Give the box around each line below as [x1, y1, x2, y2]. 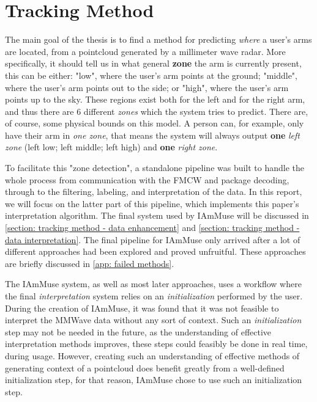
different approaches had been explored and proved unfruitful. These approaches [5, 245, 306, 258]
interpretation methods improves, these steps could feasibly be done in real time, [5, 337, 308, 350]
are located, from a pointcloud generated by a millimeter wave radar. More [5, 45, 286, 57]
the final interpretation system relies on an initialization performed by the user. [5, 290, 303, 302]
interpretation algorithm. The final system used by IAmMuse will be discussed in [5, 209, 309, 222]
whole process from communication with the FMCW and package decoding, [5, 173, 289, 186]
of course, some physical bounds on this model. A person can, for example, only [5, 117, 304, 130]
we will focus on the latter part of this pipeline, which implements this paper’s [5, 197, 299, 210]
